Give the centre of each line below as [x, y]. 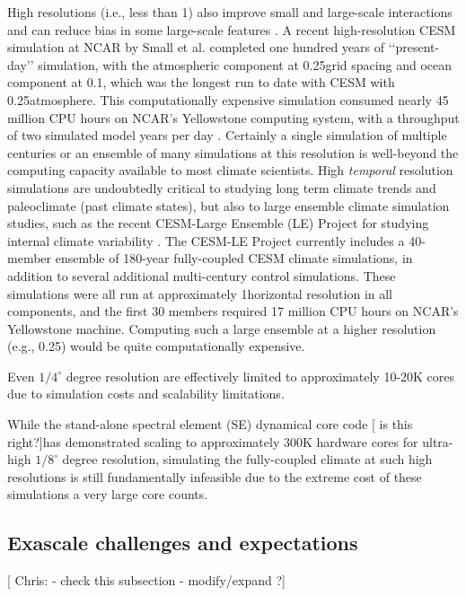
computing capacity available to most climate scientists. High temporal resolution [230, 170]
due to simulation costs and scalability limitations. [146, 394]
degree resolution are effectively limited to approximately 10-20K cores [260, 376]
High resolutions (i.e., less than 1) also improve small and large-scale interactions [230, 12]
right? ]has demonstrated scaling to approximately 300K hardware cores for [213, 441]
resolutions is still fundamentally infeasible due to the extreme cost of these [215, 476]
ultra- [438, 441]
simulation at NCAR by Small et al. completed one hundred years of [196, 47]
